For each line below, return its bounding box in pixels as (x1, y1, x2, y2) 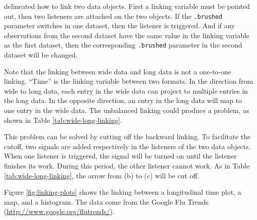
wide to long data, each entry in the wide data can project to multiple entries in (4, 85, 248, 96)
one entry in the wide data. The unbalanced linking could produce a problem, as (4, 105, 249, 115)
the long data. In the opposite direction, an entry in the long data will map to (4, 95, 242, 106)
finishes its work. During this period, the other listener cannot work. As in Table (4, 161, 250, 171)
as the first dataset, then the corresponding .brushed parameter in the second (4, 40, 243, 50)
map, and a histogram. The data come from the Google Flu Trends (4, 196, 209, 207)
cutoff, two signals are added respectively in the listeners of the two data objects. (4, 141, 251, 151)
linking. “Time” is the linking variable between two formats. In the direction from (4, 76, 253, 86)
